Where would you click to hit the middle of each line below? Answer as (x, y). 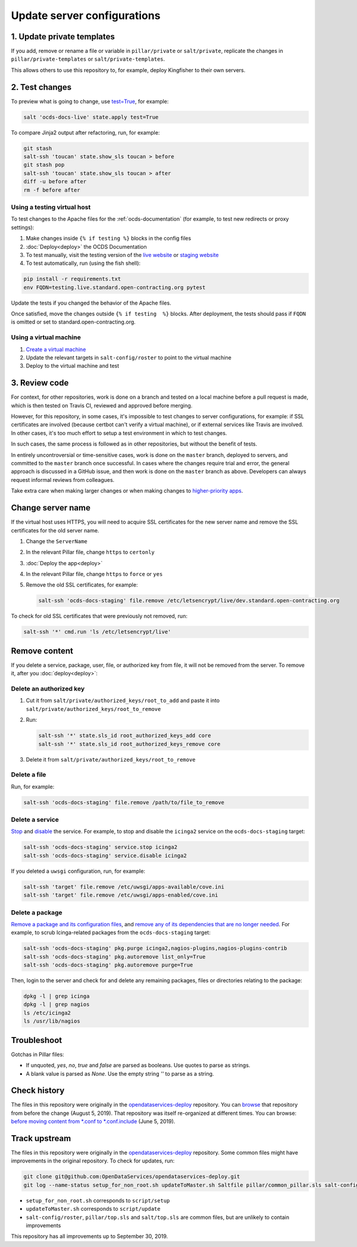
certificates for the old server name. (55, 530)
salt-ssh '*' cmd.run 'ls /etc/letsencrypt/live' (97, 632)
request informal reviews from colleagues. (63, 480)
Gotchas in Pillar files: (38, 1054)
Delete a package (37, 912)
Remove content (42, 651)
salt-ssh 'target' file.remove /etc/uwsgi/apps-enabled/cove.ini (121, 895)
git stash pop (44, 165)
